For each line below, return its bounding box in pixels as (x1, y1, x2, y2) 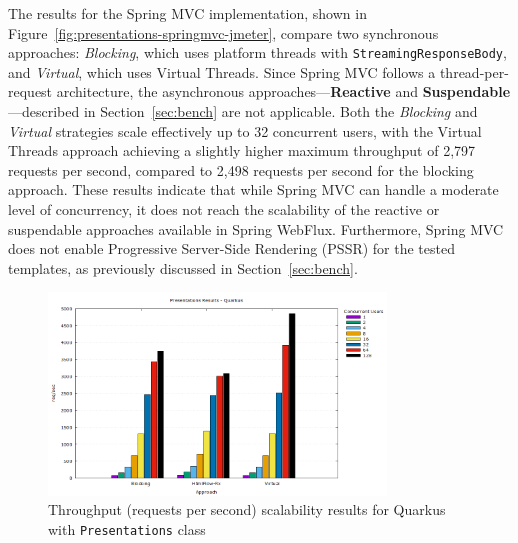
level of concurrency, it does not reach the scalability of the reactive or (8, 199, 440, 219)
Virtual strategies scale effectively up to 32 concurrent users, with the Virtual (8, 120, 482, 141)
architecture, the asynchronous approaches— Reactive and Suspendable (56, 81, 511, 102)
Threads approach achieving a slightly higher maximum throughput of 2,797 (8, 140, 476, 161)
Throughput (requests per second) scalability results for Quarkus (48, 499, 446, 520)
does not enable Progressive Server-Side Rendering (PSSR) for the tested (8, 238, 455, 259)
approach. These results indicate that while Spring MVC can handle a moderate (8, 179, 499, 200)
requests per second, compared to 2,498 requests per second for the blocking (8, 159, 474, 180)
